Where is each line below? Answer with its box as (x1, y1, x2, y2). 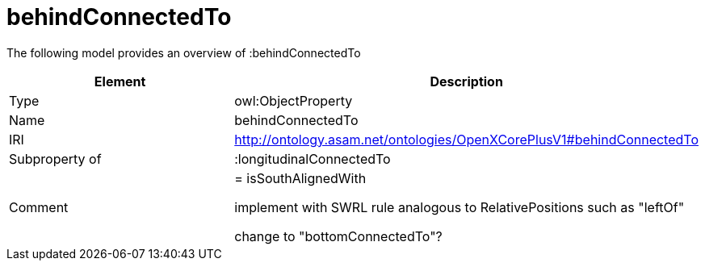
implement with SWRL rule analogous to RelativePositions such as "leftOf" (234, 198, 685, 215)
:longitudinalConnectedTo (234, 150, 391, 167)
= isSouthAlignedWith (234, 169, 367, 186)
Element (94, 73, 146, 90)
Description (430, 73, 503, 90)
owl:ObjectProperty (234, 92, 353, 109)
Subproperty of (9, 150, 102, 167)
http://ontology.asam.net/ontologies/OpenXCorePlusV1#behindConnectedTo (234, 131, 699, 148)
